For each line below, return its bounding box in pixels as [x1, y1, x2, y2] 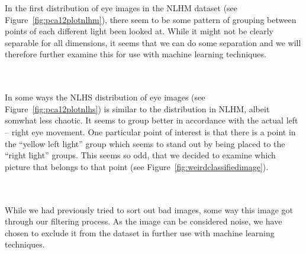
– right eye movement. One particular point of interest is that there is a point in [5, 125, 296, 138]
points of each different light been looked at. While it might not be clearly [5, 25, 273, 37]
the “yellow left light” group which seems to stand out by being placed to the [5, 137, 285, 149]
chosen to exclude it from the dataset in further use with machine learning [5, 226, 275, 239]
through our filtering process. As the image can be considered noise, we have [5, 215, 282, 227]
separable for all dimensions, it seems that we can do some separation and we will [5, 36, 301, 48]
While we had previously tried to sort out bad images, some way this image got [5, 203, 293, 216]
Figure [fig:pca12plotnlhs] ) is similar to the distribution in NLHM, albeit [5, 102, 270, 115]
